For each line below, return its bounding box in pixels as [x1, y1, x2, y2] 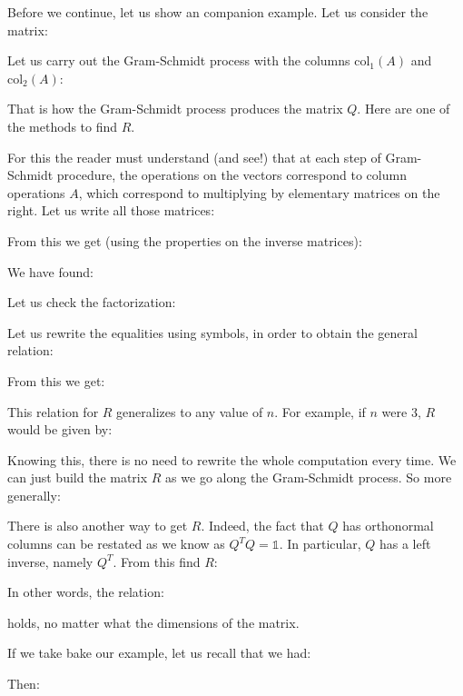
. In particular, [279, 534, 361, 553]
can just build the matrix [7, 468, 148, 487]
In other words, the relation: [7, 582, 164, 602]
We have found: [7, 262, 94, 281]
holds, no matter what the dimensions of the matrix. [7, 612, 300, 631]
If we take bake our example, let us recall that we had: [7, 643, 311, 662]
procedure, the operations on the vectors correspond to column [56, 165, 407, 184]
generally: [7, 485, 61, 504]
